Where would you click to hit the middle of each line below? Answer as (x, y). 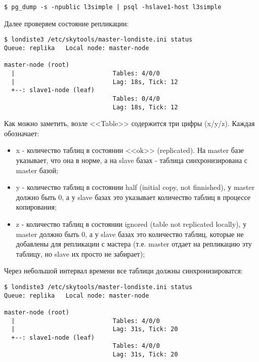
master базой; (37, 170)
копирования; (36, 207)
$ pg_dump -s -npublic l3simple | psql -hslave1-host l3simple (113, 7)
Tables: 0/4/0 (136, 98)
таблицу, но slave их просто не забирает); (80, 253)
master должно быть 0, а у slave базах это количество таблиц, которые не (130, 234)
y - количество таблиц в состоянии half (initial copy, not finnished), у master (135, 187)
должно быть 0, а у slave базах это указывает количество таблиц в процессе (133, 197)
